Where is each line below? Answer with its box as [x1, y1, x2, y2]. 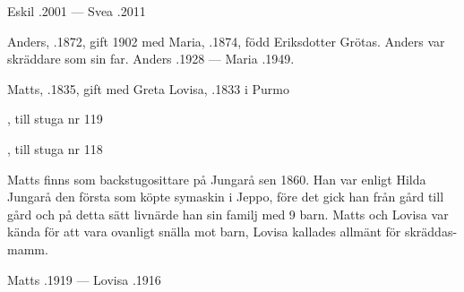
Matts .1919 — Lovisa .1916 [7, 270, 161, 288]
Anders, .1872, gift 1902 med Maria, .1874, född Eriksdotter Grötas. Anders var [7, 31, 445, 50]
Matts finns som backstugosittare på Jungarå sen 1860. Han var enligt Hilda [7, 169, 426, 188]
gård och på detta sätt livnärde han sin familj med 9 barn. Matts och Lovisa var [7, 204, 449, 223]
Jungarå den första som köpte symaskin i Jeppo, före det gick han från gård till [7, 187, 444, 206]
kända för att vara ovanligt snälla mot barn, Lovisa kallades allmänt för [7, 222, 401, 241]
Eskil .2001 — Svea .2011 [7, 2, 146, 20]
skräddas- [404, 222, 458, 241]
